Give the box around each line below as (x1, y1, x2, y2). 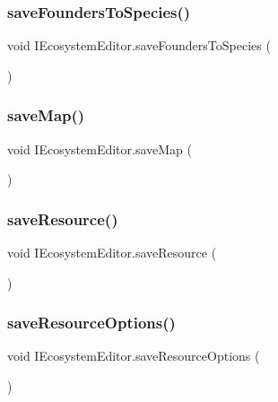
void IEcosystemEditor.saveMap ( (7, 139, 192, 158)
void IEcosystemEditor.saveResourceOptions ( (7, 346, 260, 365)
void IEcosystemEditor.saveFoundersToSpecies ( (7, 36, 271, 55)
